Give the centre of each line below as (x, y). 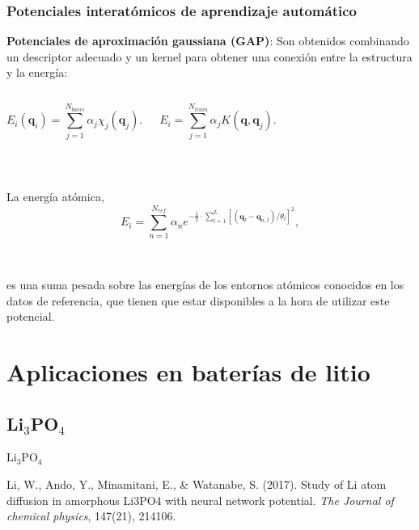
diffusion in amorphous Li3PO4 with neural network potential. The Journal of (200, 500)
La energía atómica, (55, 197)
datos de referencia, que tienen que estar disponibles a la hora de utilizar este (198, 300)
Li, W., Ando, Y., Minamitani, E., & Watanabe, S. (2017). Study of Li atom (197, 484)
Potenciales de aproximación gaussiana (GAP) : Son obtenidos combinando (208, 41)
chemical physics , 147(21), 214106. (91, 516)
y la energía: (37, 72)
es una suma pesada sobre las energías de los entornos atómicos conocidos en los (205, 285)
